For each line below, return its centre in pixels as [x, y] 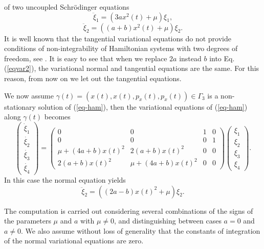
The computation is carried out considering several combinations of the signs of [129, 210]
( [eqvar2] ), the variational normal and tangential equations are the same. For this [132, 68]
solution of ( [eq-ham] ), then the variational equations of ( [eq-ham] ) [143, 106]
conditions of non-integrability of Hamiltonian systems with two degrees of [121, 48]
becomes [57, 117]
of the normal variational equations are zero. [74, 241]
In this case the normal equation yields [65, 180]
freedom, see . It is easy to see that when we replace [86, 58]
